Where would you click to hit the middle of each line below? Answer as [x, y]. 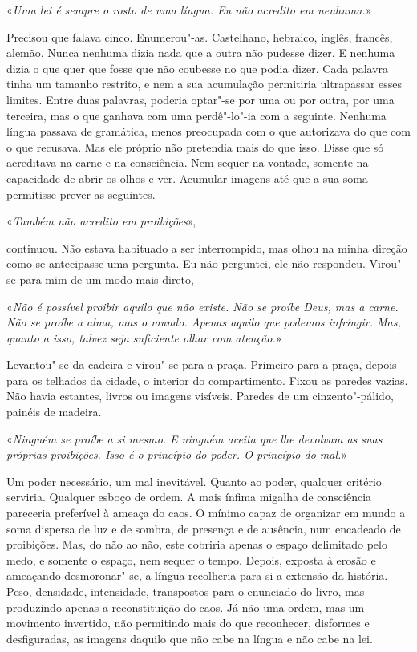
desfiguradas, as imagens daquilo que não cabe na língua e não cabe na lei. [190, 638]
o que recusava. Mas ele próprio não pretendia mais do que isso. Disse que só [195, 146]
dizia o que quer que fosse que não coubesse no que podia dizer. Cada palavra [198, 68]
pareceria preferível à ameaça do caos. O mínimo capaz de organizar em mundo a [206, 513]
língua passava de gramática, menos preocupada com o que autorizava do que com [208, 131]
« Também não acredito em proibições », [101, 221]
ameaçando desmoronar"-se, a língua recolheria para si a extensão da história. [197, 575]
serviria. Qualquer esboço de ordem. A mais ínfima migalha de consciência [189, 497]
